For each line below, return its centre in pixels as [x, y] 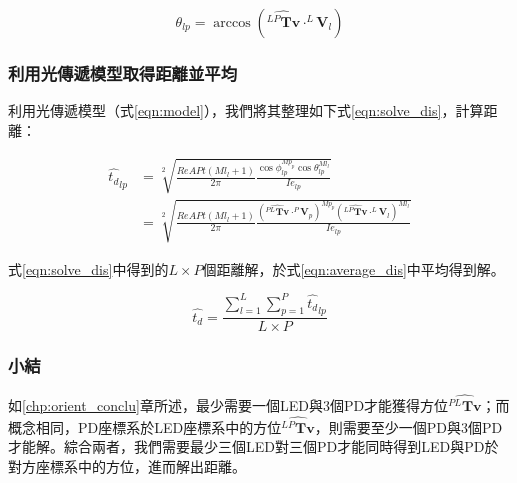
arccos [232, 23]
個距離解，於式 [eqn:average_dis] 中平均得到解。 [353, 268]
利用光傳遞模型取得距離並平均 [123, 72]
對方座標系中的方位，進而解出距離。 [127, 466]
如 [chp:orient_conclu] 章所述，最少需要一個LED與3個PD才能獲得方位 [228, 405]
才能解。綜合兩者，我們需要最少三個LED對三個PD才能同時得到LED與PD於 [253, 446]
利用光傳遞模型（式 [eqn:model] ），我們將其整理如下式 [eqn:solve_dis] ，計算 [246, 110]
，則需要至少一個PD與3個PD [408, 426]
